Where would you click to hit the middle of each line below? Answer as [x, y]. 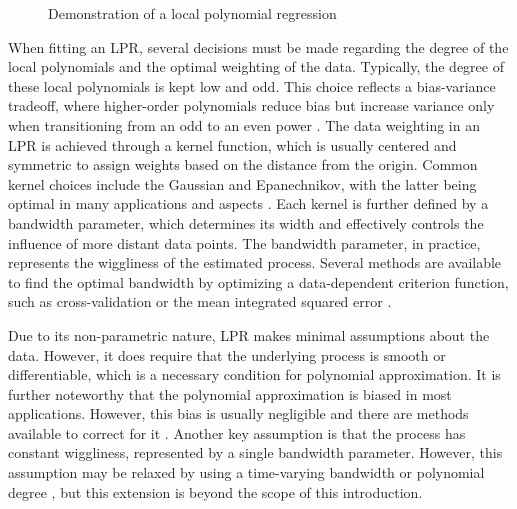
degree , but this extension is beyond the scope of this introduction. [215, 491]
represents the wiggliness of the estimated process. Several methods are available [255, 262]
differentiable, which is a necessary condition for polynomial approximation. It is [254, 374]
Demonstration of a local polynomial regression [192, 13]
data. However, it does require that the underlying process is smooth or [227, 354]
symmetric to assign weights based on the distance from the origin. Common [243, 164]
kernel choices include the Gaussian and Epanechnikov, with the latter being [242, 183]
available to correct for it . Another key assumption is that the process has [237, 432]
